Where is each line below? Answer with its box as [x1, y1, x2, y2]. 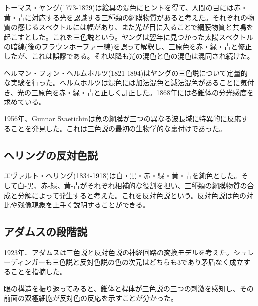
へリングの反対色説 [4, 147, 98, 162]
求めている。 [4, 97, 46, 107]
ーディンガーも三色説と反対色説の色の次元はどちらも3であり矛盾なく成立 [4, 256, 243, 267]
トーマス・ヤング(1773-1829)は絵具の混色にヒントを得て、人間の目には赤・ [4, 2, 248, 12]
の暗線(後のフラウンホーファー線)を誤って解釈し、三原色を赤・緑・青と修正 [4, 41, 252, 51]
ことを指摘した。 [10, 266, 66, 277]
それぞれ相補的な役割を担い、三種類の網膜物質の [87, 180, 247, 190]
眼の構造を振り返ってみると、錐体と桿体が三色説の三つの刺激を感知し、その [4, 283, 254, 293]
